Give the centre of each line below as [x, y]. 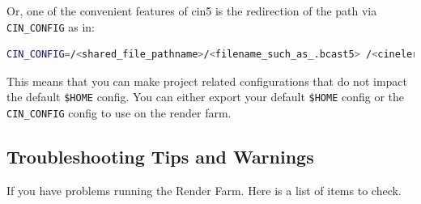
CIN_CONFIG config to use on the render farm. [119, 113]
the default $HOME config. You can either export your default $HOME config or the [206, 97]
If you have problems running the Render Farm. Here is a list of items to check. [204, 190]
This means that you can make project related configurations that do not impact [207, 81]
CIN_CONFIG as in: [51, 26]
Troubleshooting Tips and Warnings [160, 157]
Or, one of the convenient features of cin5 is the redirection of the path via [192, 11]
